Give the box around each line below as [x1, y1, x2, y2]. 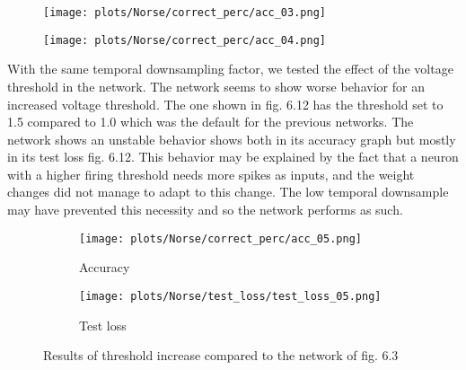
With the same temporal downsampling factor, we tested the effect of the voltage [7, 59, 453, 78]
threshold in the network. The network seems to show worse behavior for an [7, 76, 425, 95]
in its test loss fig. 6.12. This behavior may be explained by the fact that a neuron [7, 147, 459, 166]
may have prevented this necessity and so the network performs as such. [7, 200, 403, 219]
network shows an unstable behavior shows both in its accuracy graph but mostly [7, 129, 456, 148]
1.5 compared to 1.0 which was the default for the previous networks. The [7, 112, 414, 131]
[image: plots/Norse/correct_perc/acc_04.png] [43, 33, 326, 47]
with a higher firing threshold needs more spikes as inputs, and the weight [7, 164, 415, 183]
